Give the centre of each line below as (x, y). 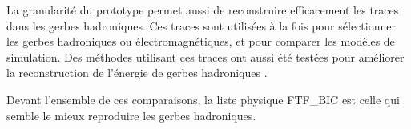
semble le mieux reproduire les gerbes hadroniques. (131, 115)
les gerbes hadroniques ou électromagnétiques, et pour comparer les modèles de (201, 41)
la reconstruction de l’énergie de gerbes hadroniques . (137, 73)
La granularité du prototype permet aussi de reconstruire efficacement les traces (203, 10)
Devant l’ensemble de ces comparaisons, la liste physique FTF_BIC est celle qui (203, 99)
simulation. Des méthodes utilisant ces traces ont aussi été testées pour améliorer (205, 56)
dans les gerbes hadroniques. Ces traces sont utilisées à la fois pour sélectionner (201, 25)
